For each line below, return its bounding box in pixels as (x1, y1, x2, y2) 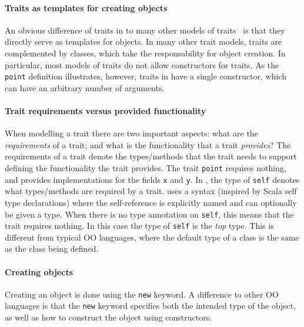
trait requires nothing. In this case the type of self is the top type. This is (5, 219, 274, 232)
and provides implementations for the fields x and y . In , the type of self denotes (5, 173, 300, 185)
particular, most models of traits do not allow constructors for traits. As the (5, 58, 279, 71)
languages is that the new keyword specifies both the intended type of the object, (5, 299, 296, 312)
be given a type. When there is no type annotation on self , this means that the (5, 208, 294, 220)
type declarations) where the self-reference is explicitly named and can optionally (5, 196, 297, 208)
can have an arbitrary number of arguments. (5, 81, 165, 94)
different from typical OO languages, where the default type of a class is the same (5, 231, 299, 243)
